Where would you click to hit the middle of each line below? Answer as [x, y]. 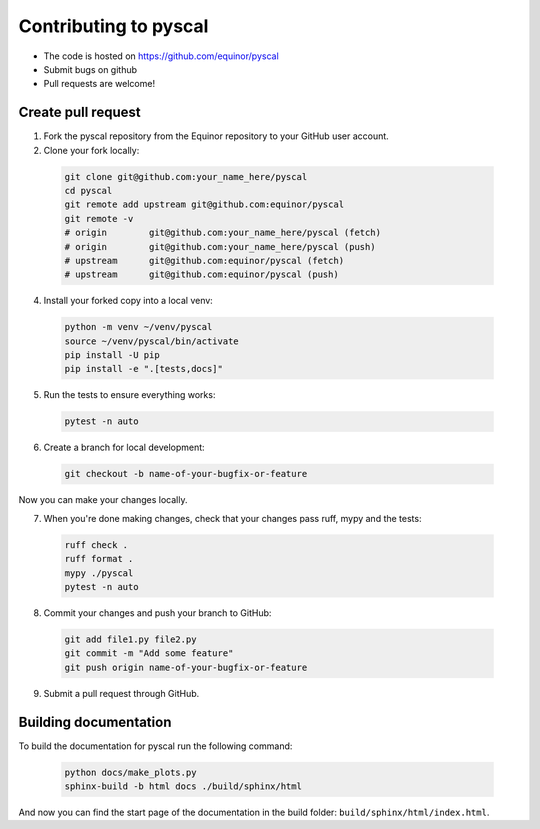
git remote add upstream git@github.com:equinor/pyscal [204, 204]
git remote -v [99, 218]
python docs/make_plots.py [130, 772]
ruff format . [99, 559]
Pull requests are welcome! [99, 84]
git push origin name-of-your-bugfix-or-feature [186, 667]
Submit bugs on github [90, 69]
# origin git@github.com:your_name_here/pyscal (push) [220, 246]
